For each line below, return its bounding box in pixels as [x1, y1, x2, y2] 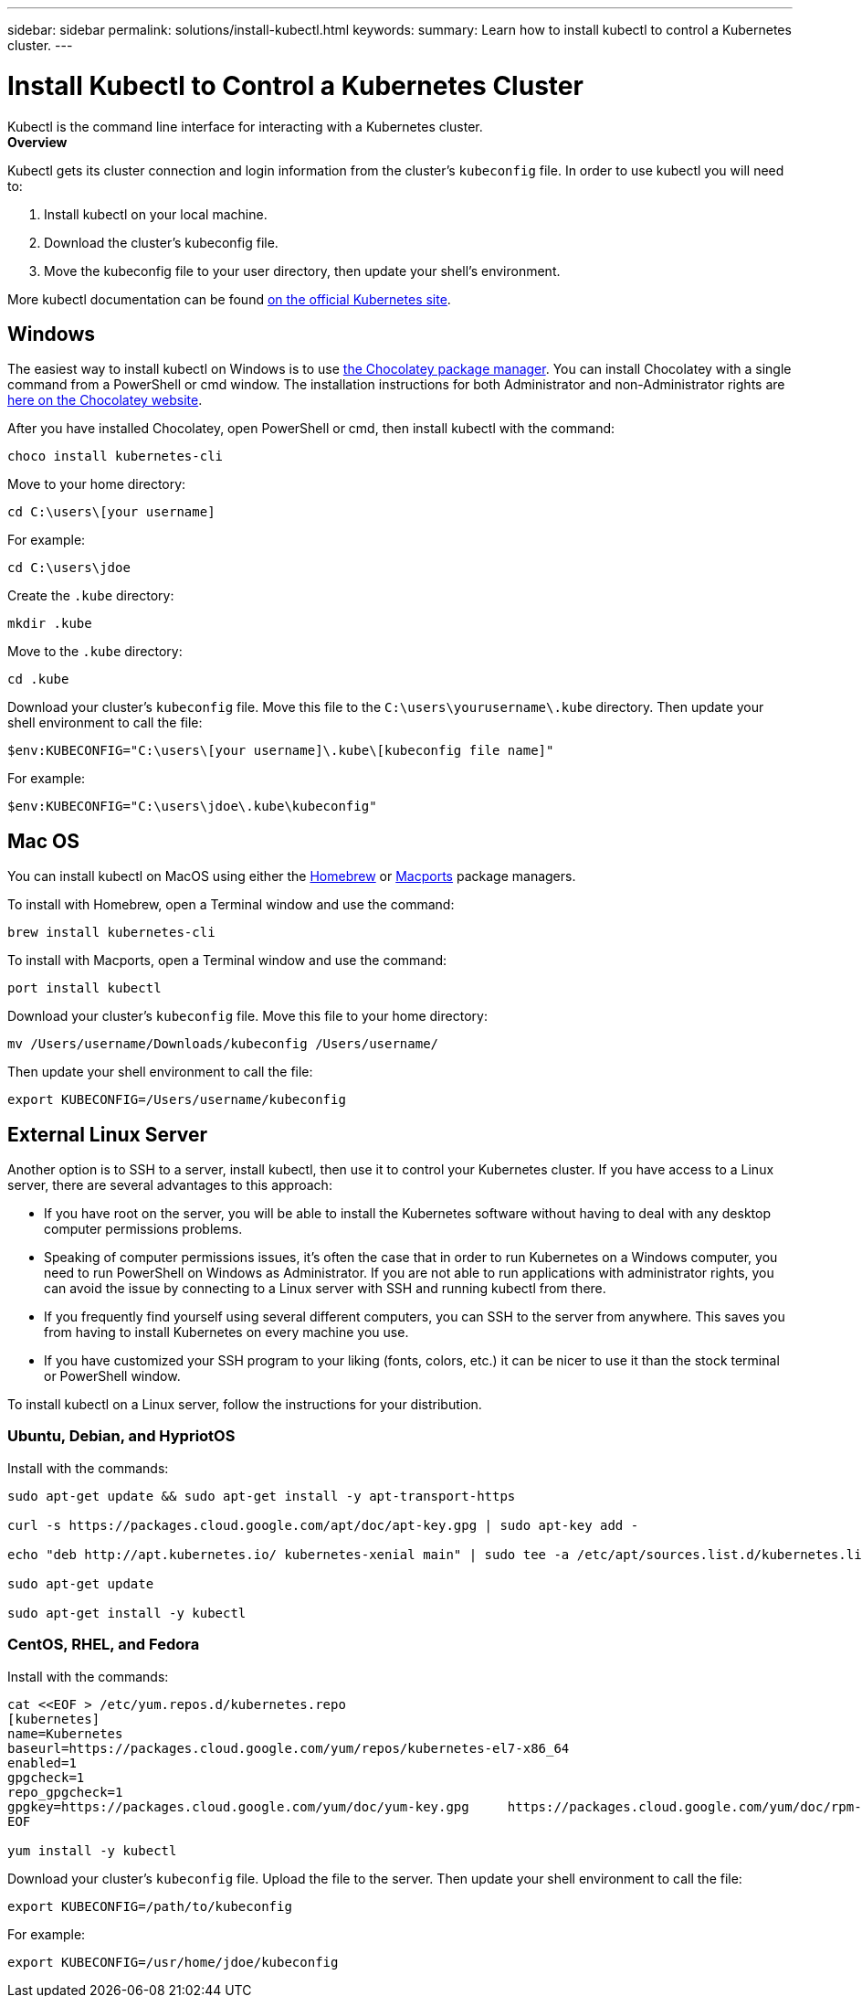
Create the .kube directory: [7, 588, 174, 604]
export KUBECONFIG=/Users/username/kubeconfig [7, 1092, 346, 1108]
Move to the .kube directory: [7, 643, 183, 660]
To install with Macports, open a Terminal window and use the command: [7, 952, 447, 969]
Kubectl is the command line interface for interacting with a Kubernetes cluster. [7, 118, 483, 134]
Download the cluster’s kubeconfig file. [44, 234, 279, 250]
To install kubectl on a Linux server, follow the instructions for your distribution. [7, 1396, 482, 1413]
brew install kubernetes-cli [7, 925, 215, 940]
